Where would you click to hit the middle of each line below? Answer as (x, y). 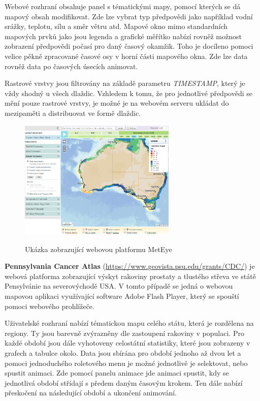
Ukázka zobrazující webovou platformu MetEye (99, 249)
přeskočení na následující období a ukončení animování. (91, 393)
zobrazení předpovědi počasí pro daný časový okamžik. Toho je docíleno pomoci (129, 46)
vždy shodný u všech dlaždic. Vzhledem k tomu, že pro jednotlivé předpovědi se (128, 93)
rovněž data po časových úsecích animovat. (71, 66)
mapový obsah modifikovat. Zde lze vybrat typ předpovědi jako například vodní (129, 16)
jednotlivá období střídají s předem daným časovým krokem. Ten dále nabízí (124, 382)
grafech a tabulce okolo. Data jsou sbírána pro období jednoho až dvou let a (123, 352)
